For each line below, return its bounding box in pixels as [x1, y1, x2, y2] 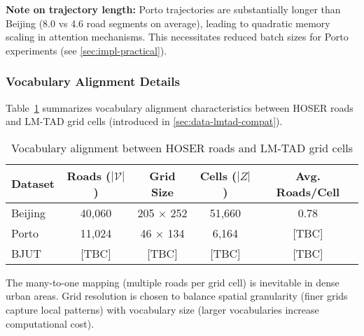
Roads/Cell [276, 183, 340, 200]
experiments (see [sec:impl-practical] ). [6, 43, 167, 57]
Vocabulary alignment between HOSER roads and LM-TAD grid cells [11, 139, 353, 156]
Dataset [11, 175, 55, 192]
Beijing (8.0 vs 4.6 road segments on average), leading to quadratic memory [6, 15, 330, 30]
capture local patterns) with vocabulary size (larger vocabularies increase [6, 302, 319, 316]
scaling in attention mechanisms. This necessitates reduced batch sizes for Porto [6, 29, 349, 44]
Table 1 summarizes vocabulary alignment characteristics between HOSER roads [6, 100, 353, 115]
